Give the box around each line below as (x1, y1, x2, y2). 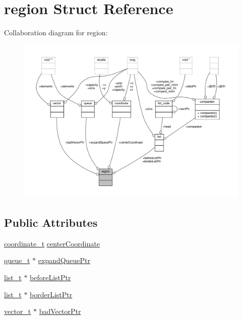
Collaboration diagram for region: (4, 27, 108, 38)
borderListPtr (30, 289, 73, 299)
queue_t (4, 255, 30, 266)
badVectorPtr (39, 306, 81, 316)
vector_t (4, 306, 31, 316)
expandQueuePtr (38, 255, 91, 266)
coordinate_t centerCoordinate (4, 238, 100, 248)
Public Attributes (4, 215, 98, 230)
